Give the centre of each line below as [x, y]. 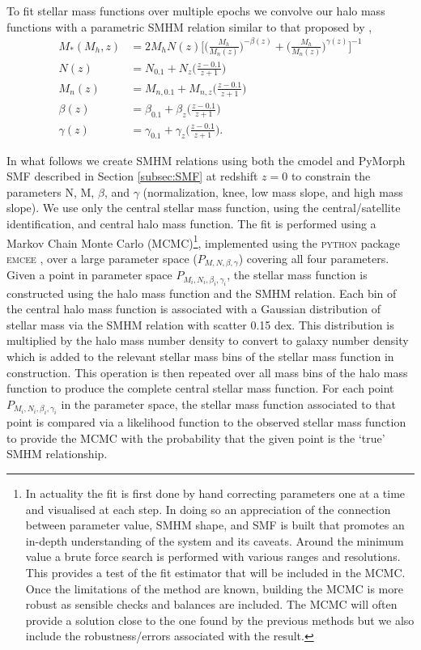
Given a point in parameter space [89, 275]
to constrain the [331, 176]
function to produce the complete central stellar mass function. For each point [200, 388]
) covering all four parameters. [314, 258]
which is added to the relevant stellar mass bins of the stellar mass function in [200, 356]
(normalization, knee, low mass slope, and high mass [273, 191]
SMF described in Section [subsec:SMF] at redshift [132, 176]
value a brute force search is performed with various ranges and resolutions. [213, 557]
